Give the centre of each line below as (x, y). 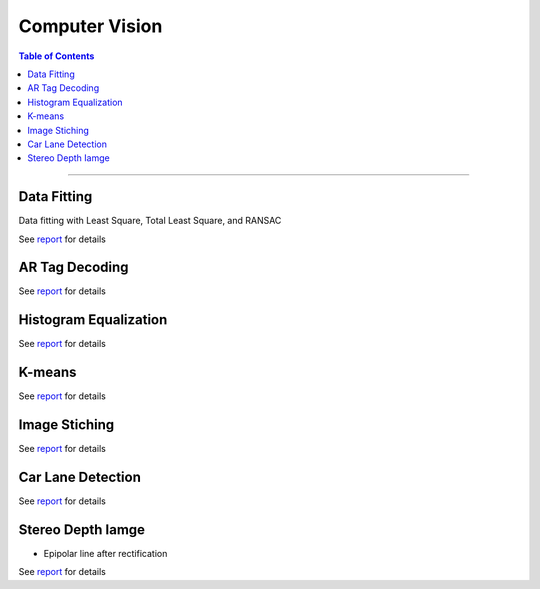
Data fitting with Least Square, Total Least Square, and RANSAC (150, 221)
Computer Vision (90, 26)
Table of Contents (56, 56)
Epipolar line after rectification (105, 554)
